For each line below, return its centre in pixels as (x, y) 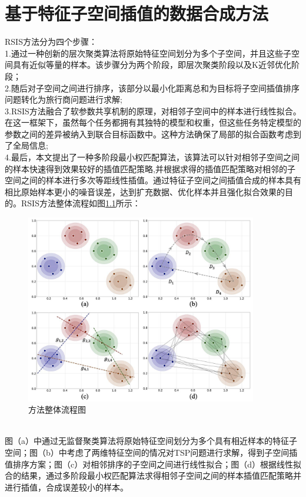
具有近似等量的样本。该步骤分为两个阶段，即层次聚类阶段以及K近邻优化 (152, 65)
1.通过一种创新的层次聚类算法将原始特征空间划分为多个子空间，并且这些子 (148, 53)
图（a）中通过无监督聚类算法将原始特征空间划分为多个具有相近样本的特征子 (151, 441)
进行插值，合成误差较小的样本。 (66, 487)
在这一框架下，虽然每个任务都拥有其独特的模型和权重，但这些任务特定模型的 (153, 122)
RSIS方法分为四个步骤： (51, 42)
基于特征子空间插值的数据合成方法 (137, 13)
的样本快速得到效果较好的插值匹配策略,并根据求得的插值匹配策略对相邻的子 (150, 168)
